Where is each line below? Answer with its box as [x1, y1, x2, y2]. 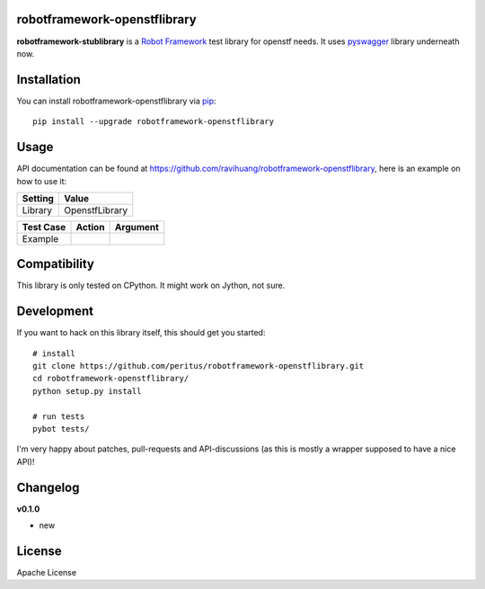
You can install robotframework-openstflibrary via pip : [16, 95, 216, 106]
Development [16, 304, 94, 319]
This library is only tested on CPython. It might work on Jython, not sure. [16, 280, 286, 291]
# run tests [32, 411, 85, 422]
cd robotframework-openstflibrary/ [32, 373, 190, 384]
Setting [22, 192, 54, 204]
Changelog [16, 479, 80, 495]
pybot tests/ [32, 424, 90, 434]
